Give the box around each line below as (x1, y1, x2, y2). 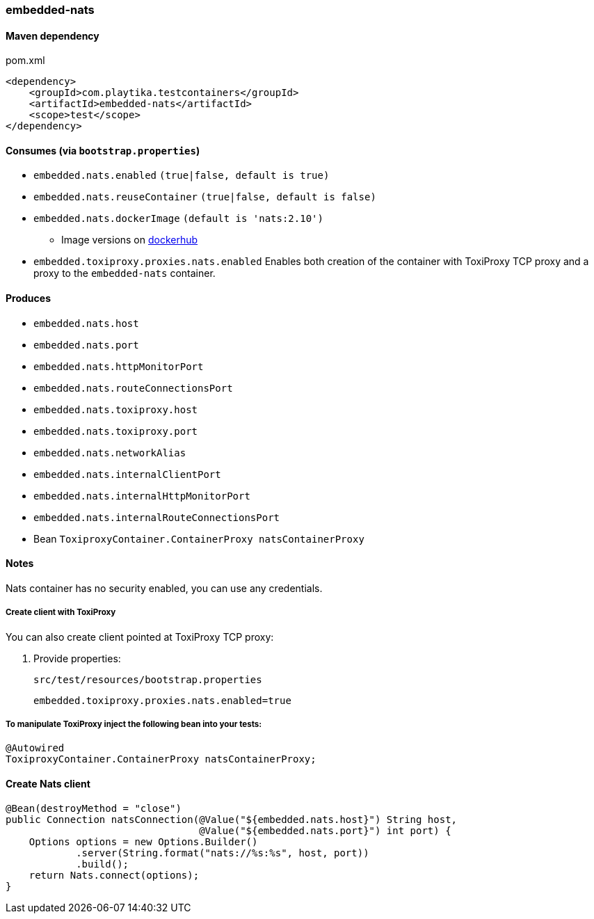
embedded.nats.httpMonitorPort (33, 360, 204, 372)
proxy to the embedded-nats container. (33, 267, 216, 280)
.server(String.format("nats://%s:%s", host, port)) (76, 847, 369, 858)
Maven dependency (6, 29, 99, 42)
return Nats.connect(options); (29, 869, 200, 881)
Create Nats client (6, 778, 90, 790)
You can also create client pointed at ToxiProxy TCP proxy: (6, 630, 274, 643)
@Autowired (6, 742, 65, 754)
